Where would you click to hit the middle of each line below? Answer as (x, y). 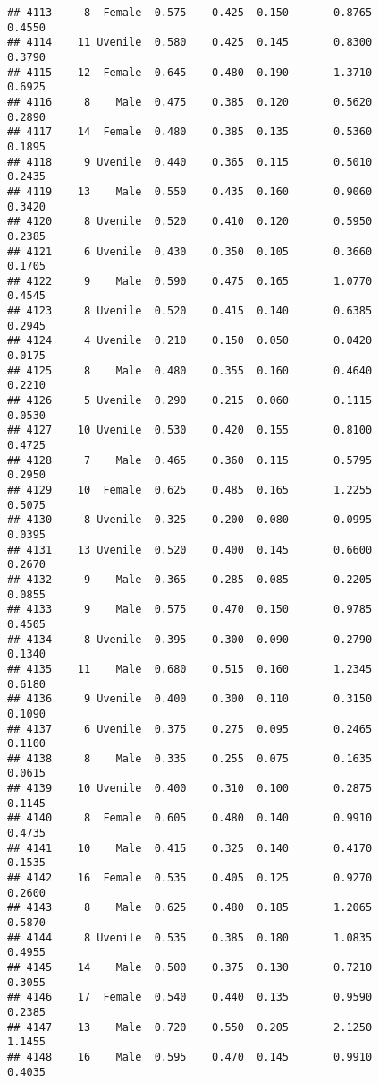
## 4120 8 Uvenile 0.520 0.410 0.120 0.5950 (190, 222)
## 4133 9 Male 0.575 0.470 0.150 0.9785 (190, 610)
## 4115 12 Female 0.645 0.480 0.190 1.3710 (190, 72)
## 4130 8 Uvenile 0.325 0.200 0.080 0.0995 (190, 520)
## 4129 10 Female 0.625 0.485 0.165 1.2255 (190, 490)
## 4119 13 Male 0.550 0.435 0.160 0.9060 (190, 191)
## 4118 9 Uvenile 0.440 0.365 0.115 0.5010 (190, 162)
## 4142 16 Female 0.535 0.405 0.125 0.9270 (190, 878)
